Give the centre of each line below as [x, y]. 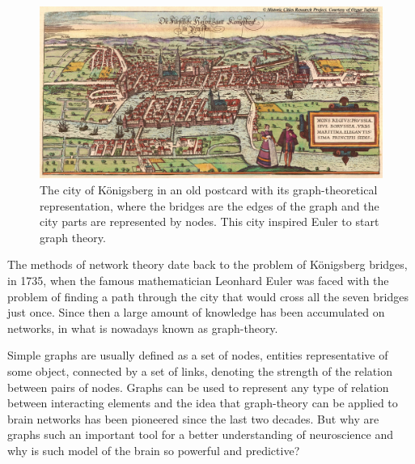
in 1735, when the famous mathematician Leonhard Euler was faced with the [198, 280]
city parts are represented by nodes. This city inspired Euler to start [210, 221]
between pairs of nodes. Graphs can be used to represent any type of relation [198, 387]
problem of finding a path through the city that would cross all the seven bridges [208, 296]
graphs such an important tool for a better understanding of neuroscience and [200, 434]
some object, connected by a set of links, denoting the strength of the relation [200, 370]
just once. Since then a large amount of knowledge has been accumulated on [196, 312]
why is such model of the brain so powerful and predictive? [154, 450]
